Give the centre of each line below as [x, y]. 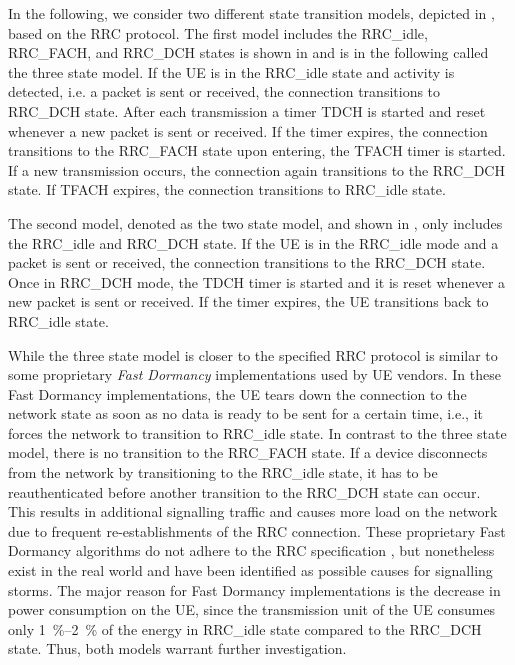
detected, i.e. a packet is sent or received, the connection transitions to [224, 91]
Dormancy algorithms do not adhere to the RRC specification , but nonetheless [251, 550]
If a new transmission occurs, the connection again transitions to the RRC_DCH [256, 169]
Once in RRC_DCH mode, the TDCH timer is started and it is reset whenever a [257, 281]
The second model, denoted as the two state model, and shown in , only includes [255, 222]
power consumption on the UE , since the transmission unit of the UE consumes [252, 609]
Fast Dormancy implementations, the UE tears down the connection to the [237, 393]
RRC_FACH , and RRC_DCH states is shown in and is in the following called [248, 52]
